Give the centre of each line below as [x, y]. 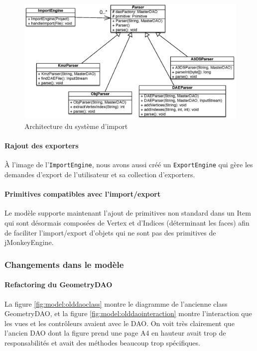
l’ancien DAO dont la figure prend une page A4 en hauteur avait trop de [115, 333]
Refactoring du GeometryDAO [59, 285]
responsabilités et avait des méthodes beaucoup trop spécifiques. [102, 342]
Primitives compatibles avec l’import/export [83, 194]
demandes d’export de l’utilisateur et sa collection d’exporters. [100, 175]
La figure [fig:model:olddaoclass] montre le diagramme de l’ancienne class [116, 303]
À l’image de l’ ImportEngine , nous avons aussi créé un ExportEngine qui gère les [129, 165]
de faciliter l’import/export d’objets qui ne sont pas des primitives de [110, 232]
